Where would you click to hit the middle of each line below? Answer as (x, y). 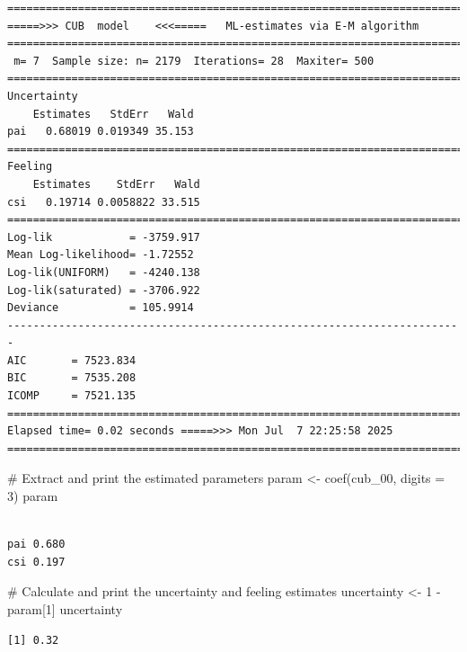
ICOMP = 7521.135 (72, 396)
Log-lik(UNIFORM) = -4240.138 (104, 272)
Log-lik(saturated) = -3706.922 (104, 290)
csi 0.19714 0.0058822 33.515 (104, 202)
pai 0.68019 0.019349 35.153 (101, 132)
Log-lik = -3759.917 (104, 237)
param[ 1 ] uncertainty (65, 609)
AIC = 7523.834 (72, 360)
